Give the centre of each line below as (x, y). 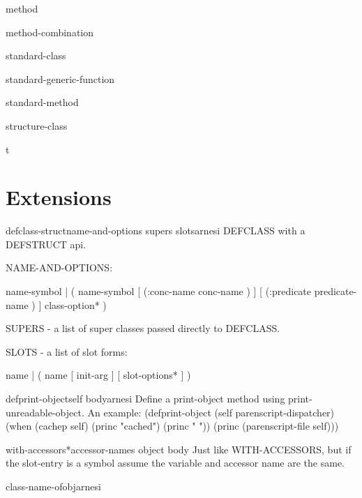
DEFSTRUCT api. (46, 244)
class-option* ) (75, 304)
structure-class (37, 125)
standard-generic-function (60, 78)
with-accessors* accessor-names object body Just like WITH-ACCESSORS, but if (179, 449)
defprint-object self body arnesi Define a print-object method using (145, 399)
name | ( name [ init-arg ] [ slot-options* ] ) (98, 375)
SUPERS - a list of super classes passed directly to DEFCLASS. (143, 328)
